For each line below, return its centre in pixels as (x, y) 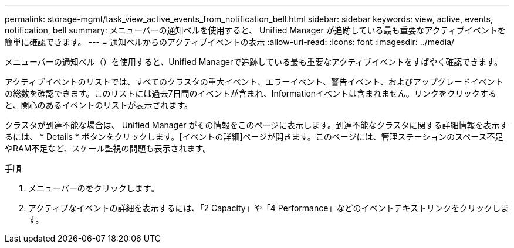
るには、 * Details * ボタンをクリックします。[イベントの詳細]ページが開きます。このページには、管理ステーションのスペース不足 (254, 137)
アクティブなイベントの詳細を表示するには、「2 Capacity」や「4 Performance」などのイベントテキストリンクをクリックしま (268, 208)
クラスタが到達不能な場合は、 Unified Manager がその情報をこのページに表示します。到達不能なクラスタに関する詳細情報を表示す (256, 125)
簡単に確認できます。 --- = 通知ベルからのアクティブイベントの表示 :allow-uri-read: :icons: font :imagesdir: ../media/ (230, 42)
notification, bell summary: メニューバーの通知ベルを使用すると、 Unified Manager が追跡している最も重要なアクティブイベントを (255, 30)
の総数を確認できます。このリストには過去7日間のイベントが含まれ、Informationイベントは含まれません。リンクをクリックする (251, 93)
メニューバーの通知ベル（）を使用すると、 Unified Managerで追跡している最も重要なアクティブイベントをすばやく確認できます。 (253, 62)
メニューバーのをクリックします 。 (94, 188)
